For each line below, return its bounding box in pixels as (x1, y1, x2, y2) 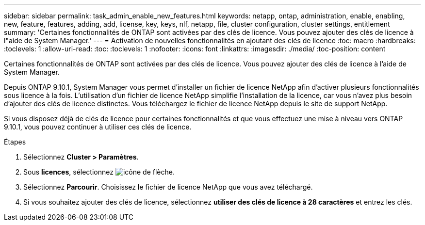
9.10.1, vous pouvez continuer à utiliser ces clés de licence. (4, 123, 192, 131)
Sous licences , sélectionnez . (23, 168, 175, 176)
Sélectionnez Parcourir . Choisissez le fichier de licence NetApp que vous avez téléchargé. (23, 183, 313, 191)
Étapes (4, 138, 26, 146)
